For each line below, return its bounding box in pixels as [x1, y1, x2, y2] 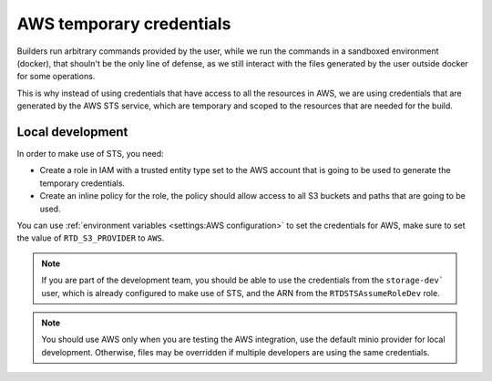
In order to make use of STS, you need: [16, 149, 164, 160]
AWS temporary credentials [16, 14, 231, 34]
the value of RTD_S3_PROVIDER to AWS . [16, 232, 165, 243]
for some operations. [16, 71, 96, 82]
